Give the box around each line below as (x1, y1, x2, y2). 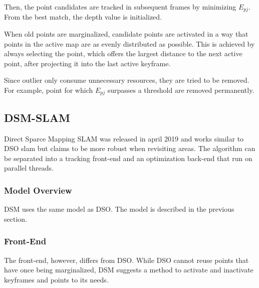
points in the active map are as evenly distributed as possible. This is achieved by (4, 38, 255, 49)
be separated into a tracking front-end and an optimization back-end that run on (4, 153, 252, 163)
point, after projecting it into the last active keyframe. (4, 58, 171, 68)
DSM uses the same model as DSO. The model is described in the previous (4, 204, 234, 214)
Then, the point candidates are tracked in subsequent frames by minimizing (4, 2, 236, 12)
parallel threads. (4, 163, 54, 173)
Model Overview (4, 184, 72, 196)
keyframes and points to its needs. (4, 274, 109, 284)
